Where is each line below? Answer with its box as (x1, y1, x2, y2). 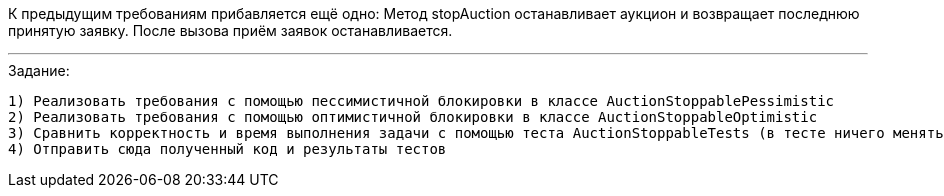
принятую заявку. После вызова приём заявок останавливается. (8, 22, 453, 39)
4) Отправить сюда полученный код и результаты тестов (8, 141, 447, 157)
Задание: (8, 62, 70, 79)
